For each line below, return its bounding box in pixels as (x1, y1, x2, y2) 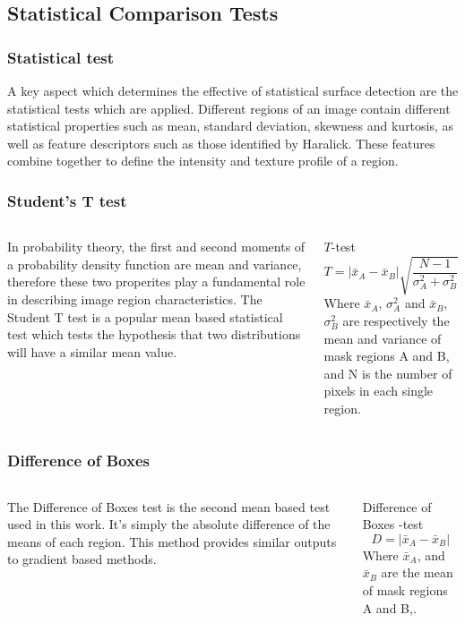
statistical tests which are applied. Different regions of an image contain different (7, 98, 451, 117)
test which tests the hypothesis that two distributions (7, 325, 301, 344)
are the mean (381, 563, 453, 582)
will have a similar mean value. (7, 342, 177, 361)
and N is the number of (323, 363, 452, 382)
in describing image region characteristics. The (7, 289, 263, 308)
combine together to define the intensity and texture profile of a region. (7, 151, 399, 170)
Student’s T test (7, 189, 127, 211)
